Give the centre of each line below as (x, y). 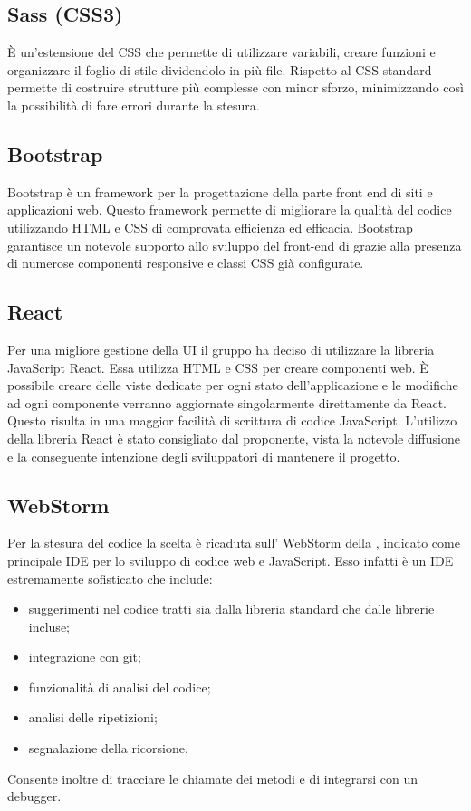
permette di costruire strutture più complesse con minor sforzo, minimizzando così (235, 87)
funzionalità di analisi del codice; (120, 687)
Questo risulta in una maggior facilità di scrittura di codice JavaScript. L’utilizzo (232, 420)
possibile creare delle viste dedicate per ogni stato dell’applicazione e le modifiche (233, 385)
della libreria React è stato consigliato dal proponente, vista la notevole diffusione (234, 438)
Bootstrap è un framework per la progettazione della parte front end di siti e (220, 191)
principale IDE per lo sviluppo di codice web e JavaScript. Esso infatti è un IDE (231, 560)
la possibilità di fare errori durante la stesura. (134, 105)
